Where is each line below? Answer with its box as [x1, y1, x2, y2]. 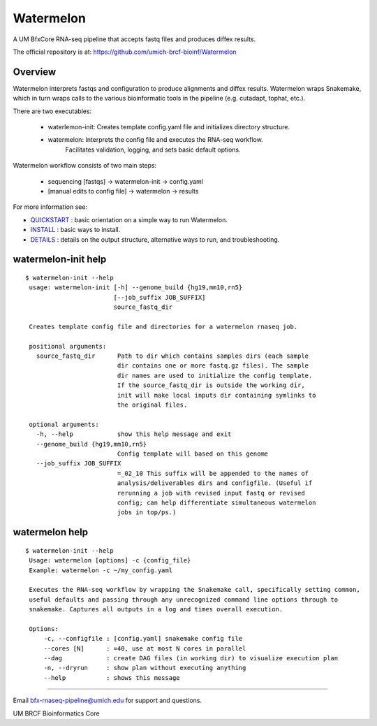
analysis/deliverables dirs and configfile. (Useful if [117, 479, 313, 487]
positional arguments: [29, 342, 107, 350]
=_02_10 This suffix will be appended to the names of [117, 469, 309, 477]
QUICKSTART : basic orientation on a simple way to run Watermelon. [30, 215, 228, 224]
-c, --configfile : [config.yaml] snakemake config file [43, 634, 243, 643]
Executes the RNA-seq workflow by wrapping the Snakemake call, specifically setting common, [29, 586, 361, 594]
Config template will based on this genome [117, 449, 269, 458]
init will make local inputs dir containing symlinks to [117, 391, 316, 399]
